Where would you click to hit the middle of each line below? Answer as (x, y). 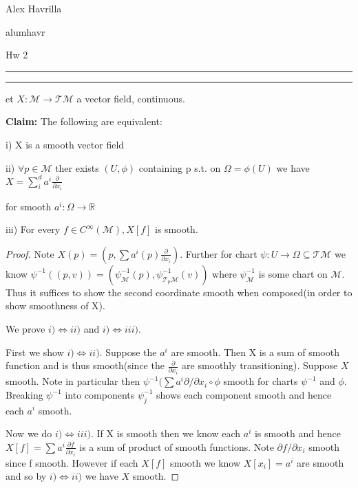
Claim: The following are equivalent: (84, 121)
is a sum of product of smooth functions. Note (177, 446)
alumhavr (25, 31)
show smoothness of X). (55, 306)
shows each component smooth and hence (244, 394)
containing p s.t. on (180, 167)
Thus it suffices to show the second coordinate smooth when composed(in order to (179, 292)
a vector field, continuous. (131, 98)
